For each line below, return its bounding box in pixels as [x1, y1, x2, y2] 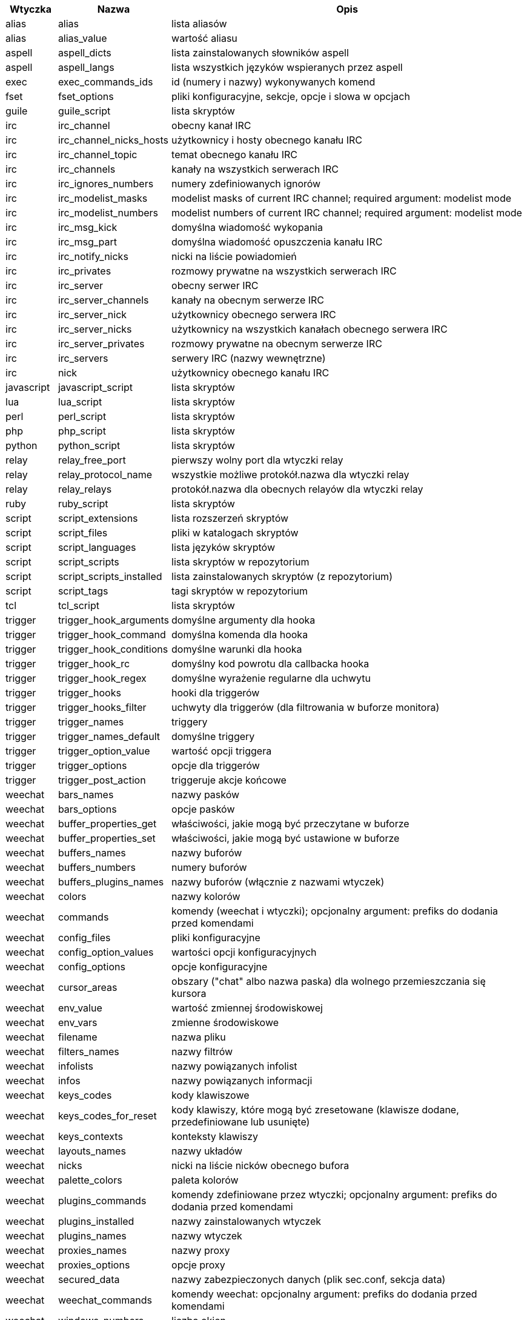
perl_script [58, 410, 107, 422]
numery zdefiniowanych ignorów [171, 178, 321, 190]
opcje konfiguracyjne [171, 961, 268, 973]
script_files [58, 527, 108, 539]
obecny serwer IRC [171, 279, 259, 292]
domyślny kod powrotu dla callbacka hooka [171, 658, 370, 670]
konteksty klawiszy [171, 1130, 259, 1142]
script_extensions [58, 512, 138, 524]
